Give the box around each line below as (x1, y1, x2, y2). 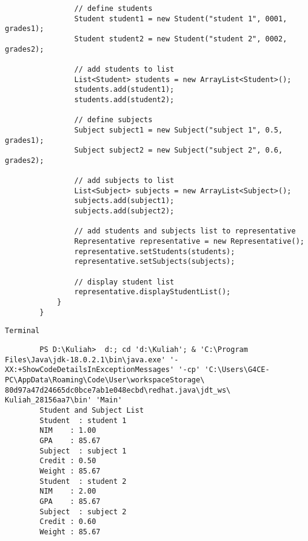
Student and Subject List (39, 405, 144, 415)
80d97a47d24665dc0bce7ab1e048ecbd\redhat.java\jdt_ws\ (5, 385, 231, 395)
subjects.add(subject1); (74, 196, 175, 205)
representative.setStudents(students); (74, 247, 235, 256)
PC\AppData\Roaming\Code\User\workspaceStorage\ (5, 375, 205, 384)
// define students (74, 4, 153, 13)
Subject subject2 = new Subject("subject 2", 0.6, (74, 146, 283, 155)
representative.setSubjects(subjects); (74, 257, 235, 266)
